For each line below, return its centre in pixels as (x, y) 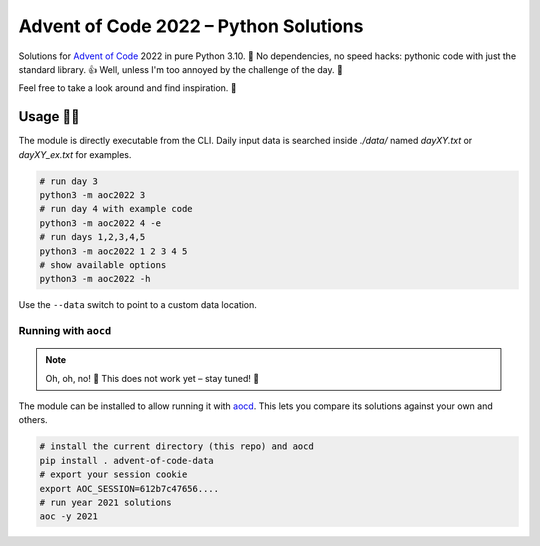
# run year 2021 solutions (105, 502)
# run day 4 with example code (116, 209)
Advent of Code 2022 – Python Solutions (191, 26)
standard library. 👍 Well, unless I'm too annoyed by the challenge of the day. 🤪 (181, 69)
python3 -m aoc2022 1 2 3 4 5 (113, 251)
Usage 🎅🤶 (49, 116)
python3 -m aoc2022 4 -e (100, 223)
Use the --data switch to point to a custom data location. (137, 305)
